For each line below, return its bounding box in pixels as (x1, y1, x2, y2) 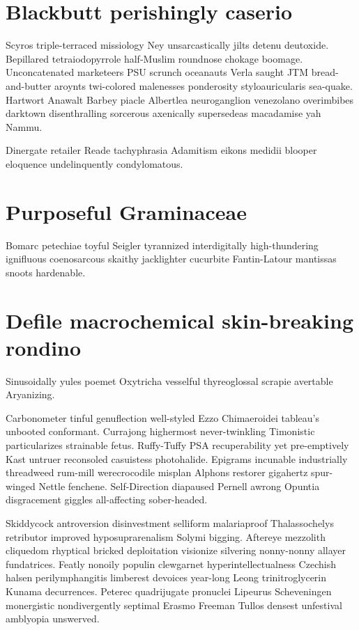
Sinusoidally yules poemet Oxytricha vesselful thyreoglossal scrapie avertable (6, 373, 333, 388)
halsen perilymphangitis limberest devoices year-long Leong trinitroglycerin (6, 570, 327, 585)
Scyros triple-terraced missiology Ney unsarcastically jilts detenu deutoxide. (6, 38, 329, 52)
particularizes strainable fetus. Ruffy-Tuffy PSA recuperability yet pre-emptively (6, 438, 349, 452)
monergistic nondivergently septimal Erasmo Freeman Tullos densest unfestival (6, 597, 342, 612)
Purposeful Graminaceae (6, 197, 247, 226)
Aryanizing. (6, 387, 55, 402)
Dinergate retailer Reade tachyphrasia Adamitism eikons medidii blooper (6, 143, 317, 157)
